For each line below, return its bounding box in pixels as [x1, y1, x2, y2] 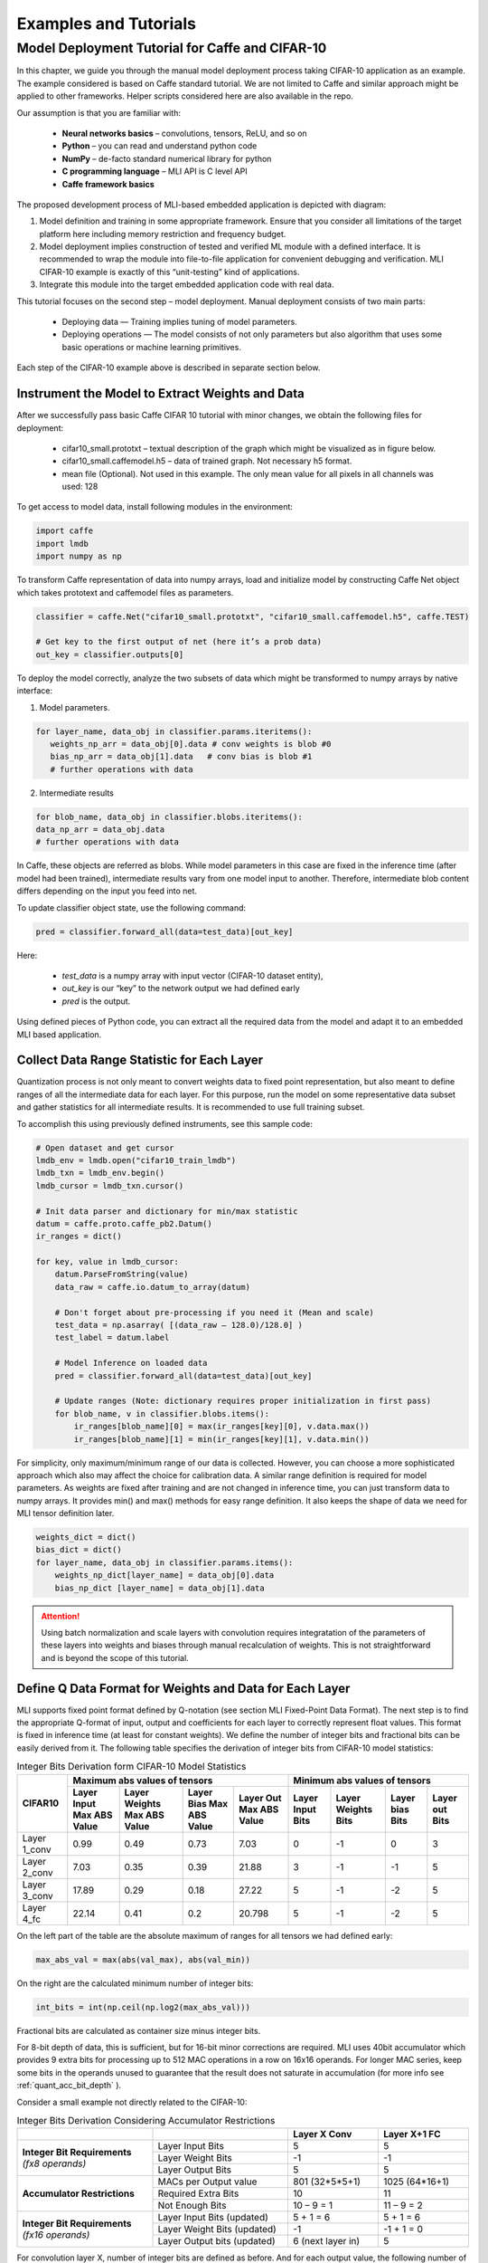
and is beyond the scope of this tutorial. [41, 1652, 189, 1663]
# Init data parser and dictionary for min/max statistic [35, 1206, 298, 1217]
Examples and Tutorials [16, 14, 197, 33]
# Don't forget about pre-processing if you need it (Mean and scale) [54, 1307, 375, 1317]
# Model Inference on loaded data [54, 1358, 208, 1369]
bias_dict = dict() [35, 1544, 122, 1555]
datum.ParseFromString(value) [54, 1269, 189, 1280]
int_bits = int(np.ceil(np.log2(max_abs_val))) [35, 2001, 250, 2012]
